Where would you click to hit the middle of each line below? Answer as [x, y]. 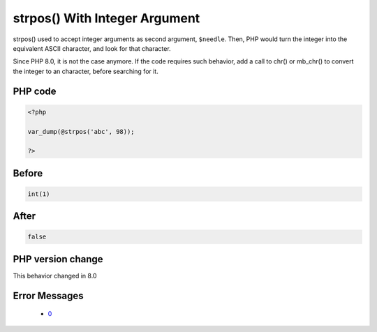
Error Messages [48, 295]
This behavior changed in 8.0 [55, 276]
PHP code [35, 91]
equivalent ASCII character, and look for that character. [92, 48]
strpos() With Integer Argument [106, 18]
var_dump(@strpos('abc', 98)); [81, 131]
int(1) [39, 194]
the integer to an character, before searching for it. [86, 71]
